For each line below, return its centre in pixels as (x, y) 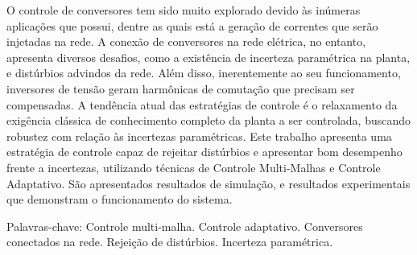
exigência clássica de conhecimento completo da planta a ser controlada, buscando (209, 120)
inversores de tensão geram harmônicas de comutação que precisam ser (181, 88)
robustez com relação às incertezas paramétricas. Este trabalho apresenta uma (199, 136)
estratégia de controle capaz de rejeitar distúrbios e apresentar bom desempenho (204, 152)
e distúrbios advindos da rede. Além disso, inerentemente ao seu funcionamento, (204, 73)
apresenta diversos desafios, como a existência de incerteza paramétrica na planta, (208, 57)
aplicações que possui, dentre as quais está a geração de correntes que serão (192, 25)
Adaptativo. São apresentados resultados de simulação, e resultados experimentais (208, 183)
